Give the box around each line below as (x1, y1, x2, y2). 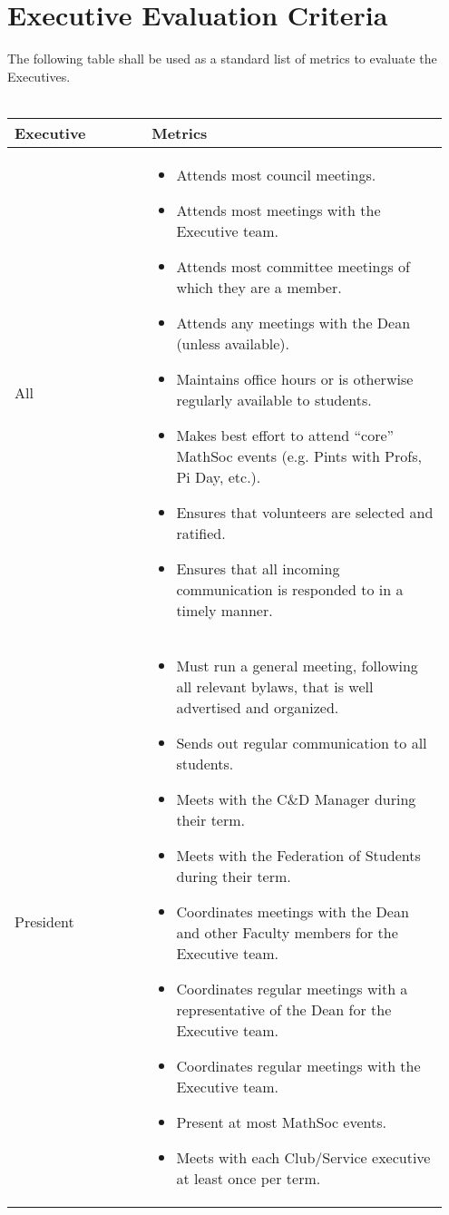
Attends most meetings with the (176, 199, 381, 220)
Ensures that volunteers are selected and (176, 501, 434, 523)
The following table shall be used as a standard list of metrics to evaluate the (7, 49, 437, 68)
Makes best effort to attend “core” (176, 424, 395, 446)
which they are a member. (176, 276, 342, 298)
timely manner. (176, 599, 273, 621)
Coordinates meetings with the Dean (176, 900, 409, 922)
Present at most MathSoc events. (176, 1111, 386, 1132)
